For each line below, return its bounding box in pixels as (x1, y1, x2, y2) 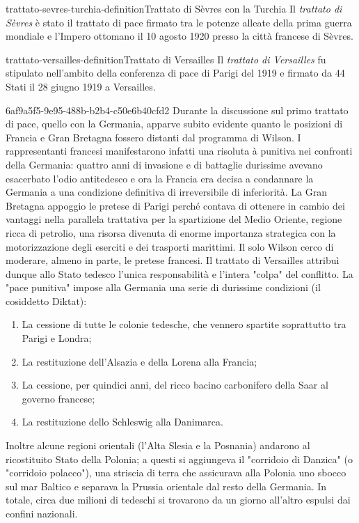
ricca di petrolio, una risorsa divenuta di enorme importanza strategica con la (6, 225, 336, 240)
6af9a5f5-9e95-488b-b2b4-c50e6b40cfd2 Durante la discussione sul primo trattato (6, 102, 349, 117)
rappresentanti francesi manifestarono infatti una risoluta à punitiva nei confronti (6, 143, 353, 158)
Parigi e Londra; (22, 331, 92, 345)
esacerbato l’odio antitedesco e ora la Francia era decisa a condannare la (6, 171, 314, 185)
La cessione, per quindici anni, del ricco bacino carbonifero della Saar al (22, 377, 328, 392)
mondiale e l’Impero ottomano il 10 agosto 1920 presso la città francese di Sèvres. (6, 29, 353, 43)
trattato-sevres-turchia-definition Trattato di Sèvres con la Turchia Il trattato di (6, 1, 342, 15)
